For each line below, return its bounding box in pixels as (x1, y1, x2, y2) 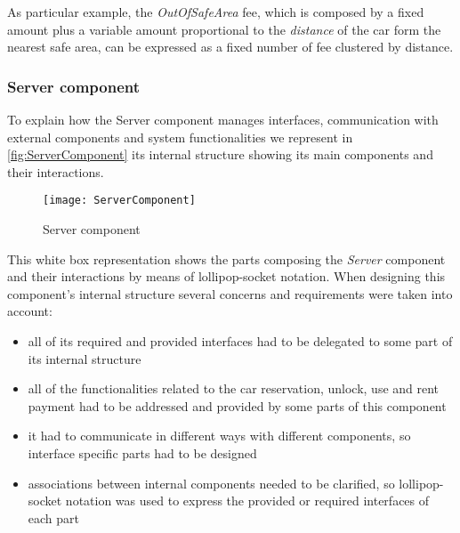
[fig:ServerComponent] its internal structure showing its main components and (7, 145, 433, 164)
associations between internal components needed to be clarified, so (28, 473, 395, 492)
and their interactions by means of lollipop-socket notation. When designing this (7, 267, 446, 286)
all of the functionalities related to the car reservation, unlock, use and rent (28, 379, 440, 398)
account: (7, 302, 52, 320)
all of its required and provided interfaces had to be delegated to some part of (28, 332, 453, 350)
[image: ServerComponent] (43, 194, 196, 207)
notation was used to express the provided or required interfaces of (65, 491, 430, 510)
